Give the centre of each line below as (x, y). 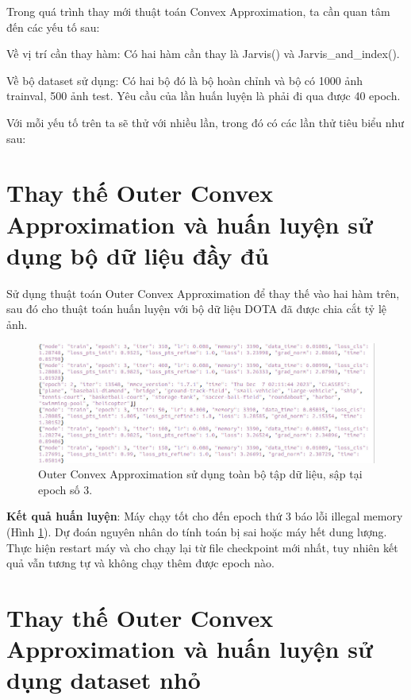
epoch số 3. (65, 489)
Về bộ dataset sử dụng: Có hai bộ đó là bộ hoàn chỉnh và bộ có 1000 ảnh (184, 80)
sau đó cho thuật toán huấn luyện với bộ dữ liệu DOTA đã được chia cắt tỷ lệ (197, 309)
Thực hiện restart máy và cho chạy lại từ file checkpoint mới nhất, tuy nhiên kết (202, 547)
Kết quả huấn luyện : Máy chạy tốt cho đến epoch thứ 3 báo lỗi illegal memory (205, 516)
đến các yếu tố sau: (53, 27)
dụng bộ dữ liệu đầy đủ (138, 255)
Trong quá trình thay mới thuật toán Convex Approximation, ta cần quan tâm (198, 11)
